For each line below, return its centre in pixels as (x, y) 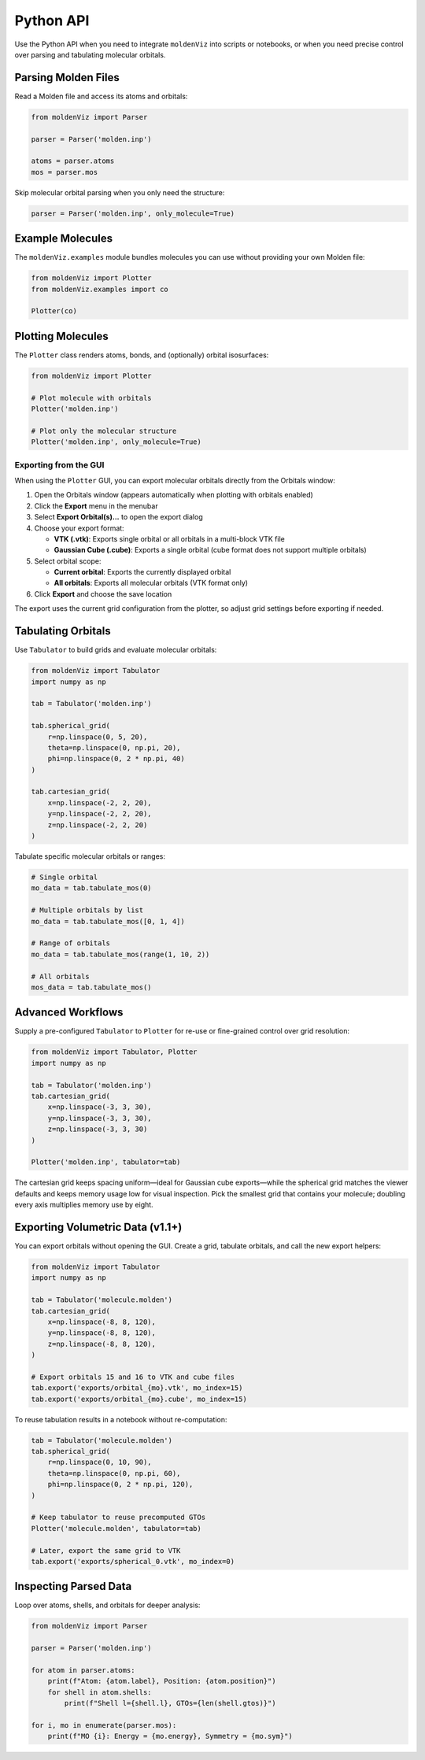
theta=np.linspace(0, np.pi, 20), (114, 747)
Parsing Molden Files (67, 78)
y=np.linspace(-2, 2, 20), (100, 814)
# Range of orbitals (70, 943)
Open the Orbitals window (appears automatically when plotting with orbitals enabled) (174, 495)
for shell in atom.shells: (100, 1692)
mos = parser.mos (65, 172)
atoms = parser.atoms (73, 161)
